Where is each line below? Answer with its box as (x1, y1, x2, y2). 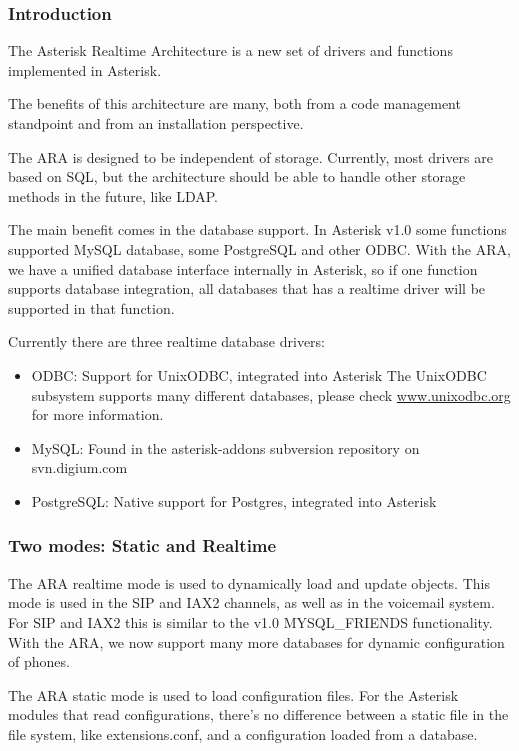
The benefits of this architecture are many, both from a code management (8, 93, 461, 114)
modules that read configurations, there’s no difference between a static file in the (8, 704, 509, 725)
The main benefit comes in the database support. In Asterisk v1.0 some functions (8, 219, 507, 240)
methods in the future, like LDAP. (8, 185, 218, 206)
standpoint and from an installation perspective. (8, 113, 304, 133)
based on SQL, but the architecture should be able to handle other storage (8, 166, 466, 187)
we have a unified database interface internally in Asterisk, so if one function (8, 258, 478, 279)
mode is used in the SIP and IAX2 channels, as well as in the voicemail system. (8, 592, 495, 613)
